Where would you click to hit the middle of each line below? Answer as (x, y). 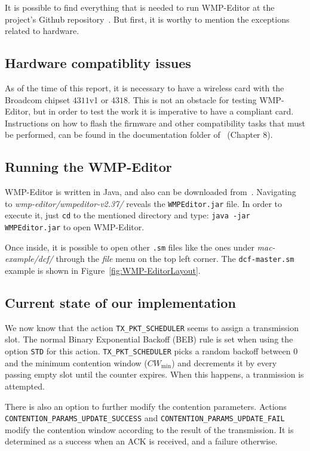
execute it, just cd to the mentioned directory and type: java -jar (128, 215)
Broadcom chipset (38, 99)
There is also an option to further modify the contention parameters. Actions (146, 406)
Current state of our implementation (120, 303)
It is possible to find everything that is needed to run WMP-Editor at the (140, 7)
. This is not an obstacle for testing (192, 99)
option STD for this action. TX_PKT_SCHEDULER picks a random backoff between (148, 351)
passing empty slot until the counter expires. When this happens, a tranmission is (154, 374)
